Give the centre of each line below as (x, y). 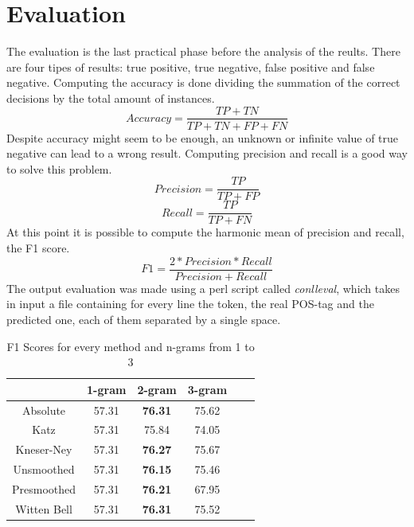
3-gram (207, 389)
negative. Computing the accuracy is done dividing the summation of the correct (203, 82)
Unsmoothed (44, 469)
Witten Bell (44, 508)
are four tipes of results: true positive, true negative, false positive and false (191, 66)
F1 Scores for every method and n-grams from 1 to (131, 346)
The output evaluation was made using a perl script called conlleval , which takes (203, 288)
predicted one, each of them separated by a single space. (144, 319)
